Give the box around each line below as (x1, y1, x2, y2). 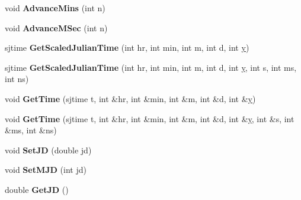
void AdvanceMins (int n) (5, 2, 105, 14)
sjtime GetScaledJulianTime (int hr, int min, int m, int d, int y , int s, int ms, (5, 61, 297, 73)
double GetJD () (5, 183, 69, 195)
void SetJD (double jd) (5, 143, 92, 156)
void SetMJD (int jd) (5, 163, 87, 176)
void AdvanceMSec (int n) (5, 21, 108, 34)
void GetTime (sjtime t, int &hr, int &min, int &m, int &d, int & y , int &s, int (5, 112, 294, 124)
